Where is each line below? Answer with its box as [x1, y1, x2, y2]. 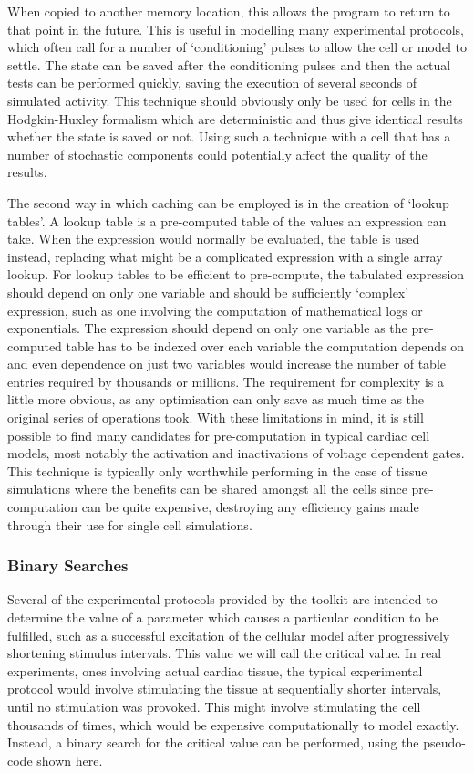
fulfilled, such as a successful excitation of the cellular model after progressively [7, 625, 450, 644]
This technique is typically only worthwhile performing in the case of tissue [7, 461, 428, 480]
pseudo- [423, 733, 466, 752]
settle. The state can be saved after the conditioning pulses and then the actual [7, 55, 451, 74]
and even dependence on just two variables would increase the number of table [7, 354, 446, 373]
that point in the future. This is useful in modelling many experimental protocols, [7, 19, 464, 38]
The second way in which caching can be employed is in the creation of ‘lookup [7, 193, 449, 212]
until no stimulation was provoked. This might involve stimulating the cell [7, 697, 421, 716]
